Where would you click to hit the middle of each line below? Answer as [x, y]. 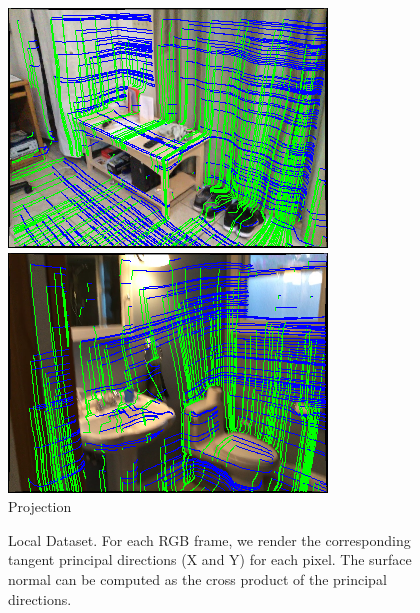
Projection [40, 506]
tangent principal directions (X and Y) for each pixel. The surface [210, 559]
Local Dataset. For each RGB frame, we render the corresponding [209, 539]
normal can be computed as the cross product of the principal [197, 578]
